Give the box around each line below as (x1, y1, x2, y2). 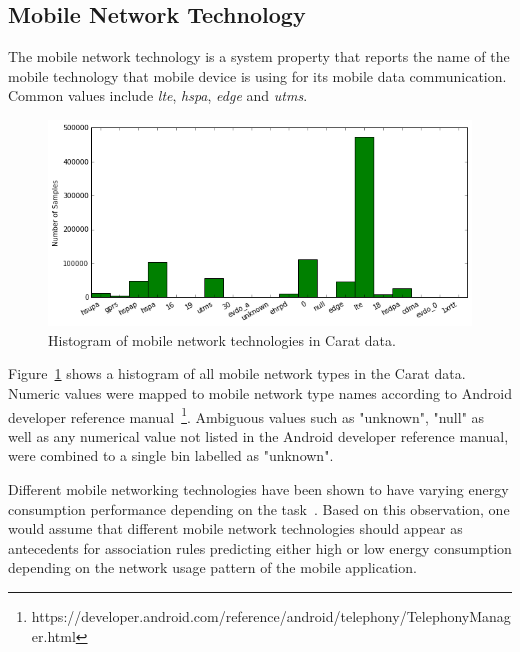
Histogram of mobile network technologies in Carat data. (48, 329, 396, 350)
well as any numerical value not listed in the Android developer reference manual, (8, 425, 509, 446)
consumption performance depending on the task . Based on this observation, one (8, 498, 510, 519)
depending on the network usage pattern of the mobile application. (8, 557, 417, 578)
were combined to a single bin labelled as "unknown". (8, 445, 334, 466)
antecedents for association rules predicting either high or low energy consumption (8, 537, 512, 558)
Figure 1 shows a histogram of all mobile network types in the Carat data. (8, 363, 466, 384)
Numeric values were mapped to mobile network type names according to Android (8, 383, 512, 404)
